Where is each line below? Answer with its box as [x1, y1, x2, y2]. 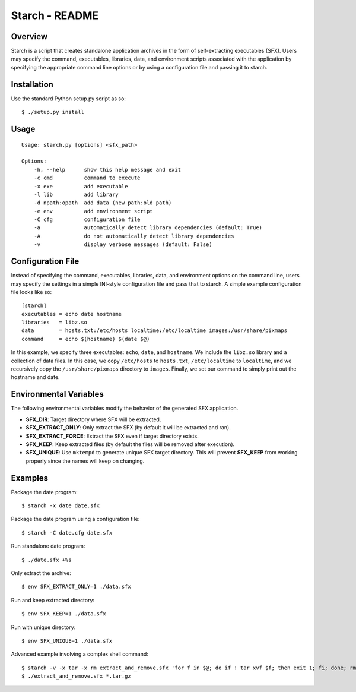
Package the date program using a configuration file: [11, 516, 140, 523]
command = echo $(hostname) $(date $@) [21, 336, 150, 342]
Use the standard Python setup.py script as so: [11, 95, 126, 102]
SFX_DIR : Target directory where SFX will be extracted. [26, 416, 161, 423]
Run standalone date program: [11, 542, 85, 549]
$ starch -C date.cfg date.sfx [21, 529, 113, 536]
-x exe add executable [33, 183, 128, 189]
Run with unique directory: [11, 624, 76, 631]
